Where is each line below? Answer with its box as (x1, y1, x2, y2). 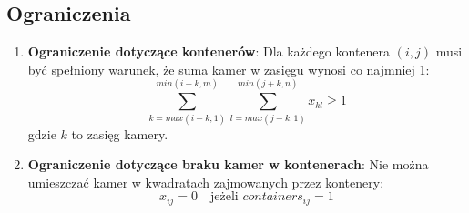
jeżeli (210, 190, 239, 204)
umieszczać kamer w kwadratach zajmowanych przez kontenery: (27, 172, 384, 191)
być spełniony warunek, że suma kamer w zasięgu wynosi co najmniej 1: (27, 59, 430, 78)
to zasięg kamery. (71, 124, 168, 143)
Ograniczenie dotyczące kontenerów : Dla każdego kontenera (27, 42, 391, 61)
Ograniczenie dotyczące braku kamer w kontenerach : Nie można (27, 155, 429, 174)
